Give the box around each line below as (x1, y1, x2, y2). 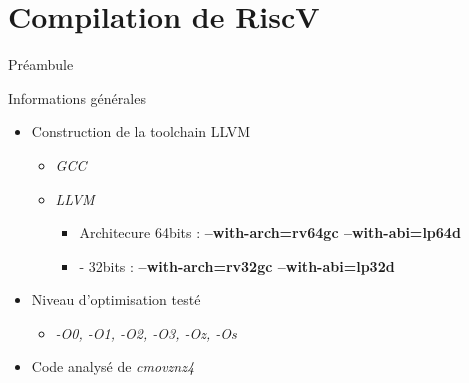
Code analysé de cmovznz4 (31, 356, 195, 377)
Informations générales (8, 87, 146, 108)
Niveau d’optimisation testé (31, 289, 201, 310)
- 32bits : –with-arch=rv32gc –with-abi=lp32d (79, 255, 395, 276)
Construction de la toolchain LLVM (31, 121, 251, 142)
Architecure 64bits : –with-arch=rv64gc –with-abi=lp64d (79, 222, 461, 243)
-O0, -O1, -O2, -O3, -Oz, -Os (55, 322, 237, 343)
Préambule (8, 54, 74, 75)
